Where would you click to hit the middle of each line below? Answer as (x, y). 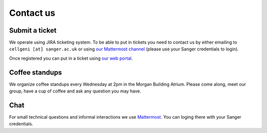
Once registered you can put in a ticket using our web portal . (71, 58)
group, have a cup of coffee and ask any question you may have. (75, 91)
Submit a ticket (33, 30)
